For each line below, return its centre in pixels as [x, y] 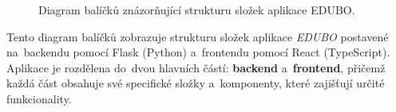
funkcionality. [39, 98]
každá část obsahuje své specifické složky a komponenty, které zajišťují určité [196, 83]
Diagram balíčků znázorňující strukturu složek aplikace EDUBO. [197, 10]
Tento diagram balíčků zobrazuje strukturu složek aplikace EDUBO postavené [198, 36]
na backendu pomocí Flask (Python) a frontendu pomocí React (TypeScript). [198, 52]
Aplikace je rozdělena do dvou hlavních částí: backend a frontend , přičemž [196, 67]
